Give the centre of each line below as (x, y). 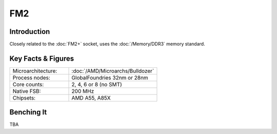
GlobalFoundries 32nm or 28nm (110, 78)
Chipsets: (24, 98)
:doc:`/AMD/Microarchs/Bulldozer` (113, 71)
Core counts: (28, 84)
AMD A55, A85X (91, 98)
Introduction (30, 32)
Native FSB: (27, 91)
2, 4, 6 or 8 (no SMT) (97, 84)
